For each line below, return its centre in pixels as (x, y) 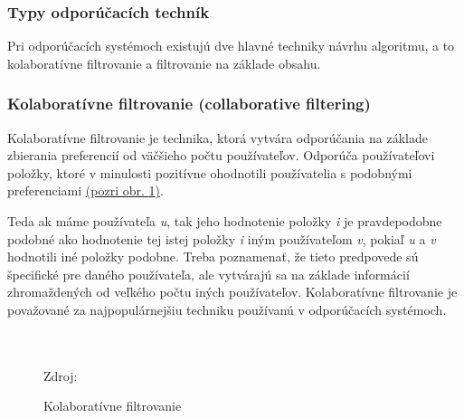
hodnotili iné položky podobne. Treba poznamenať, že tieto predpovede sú (213, 256)
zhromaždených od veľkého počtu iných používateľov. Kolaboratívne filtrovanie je (232, 292)
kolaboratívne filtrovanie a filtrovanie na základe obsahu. (164, 63)
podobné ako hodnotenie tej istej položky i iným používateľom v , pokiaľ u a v (222, 238)
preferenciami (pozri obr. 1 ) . (85, 190)
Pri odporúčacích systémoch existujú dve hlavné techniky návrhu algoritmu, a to (231, 46)
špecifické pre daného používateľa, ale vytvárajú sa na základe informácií (208, 274)
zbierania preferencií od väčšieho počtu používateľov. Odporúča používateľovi (221, 155)
